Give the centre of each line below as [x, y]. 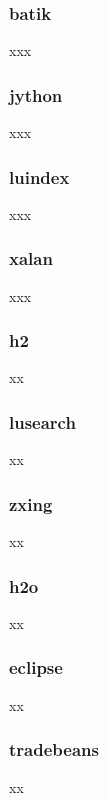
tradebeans [54, 749]
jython [36, 94]
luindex [39, 176]
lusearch [42, 421]
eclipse [36, 667]
